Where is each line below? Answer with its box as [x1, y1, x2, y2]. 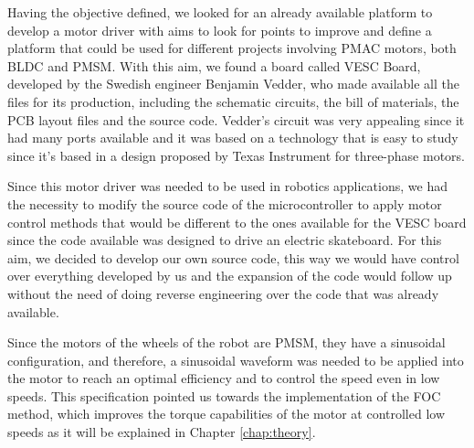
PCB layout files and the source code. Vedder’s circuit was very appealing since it [7, 110, 465, 129]
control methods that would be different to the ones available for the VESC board [7, 212, 467, 231]
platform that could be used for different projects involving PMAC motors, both [7, 38, 457, 58]
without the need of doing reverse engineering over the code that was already [7, 283, 439, 303]
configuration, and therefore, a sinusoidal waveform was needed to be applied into [7, 350, 464, 369]
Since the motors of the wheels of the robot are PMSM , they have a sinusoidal [7, 333, 446, 352]
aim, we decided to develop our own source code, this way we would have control [7, 248, 459, 267]
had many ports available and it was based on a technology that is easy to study [7, 128, 458, 147]
